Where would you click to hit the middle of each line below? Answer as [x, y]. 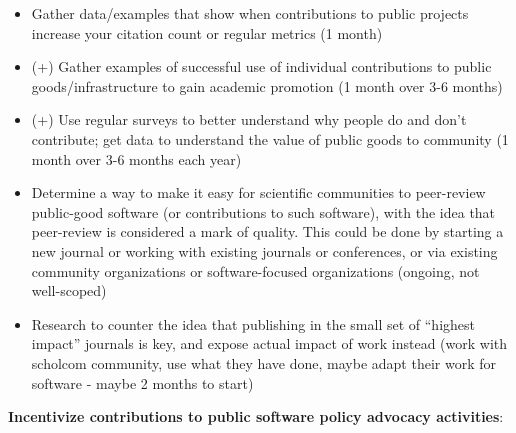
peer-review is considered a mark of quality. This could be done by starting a [267, 231]
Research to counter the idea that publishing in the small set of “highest [253, 323]
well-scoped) [69, 290]
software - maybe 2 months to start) [142, 382]
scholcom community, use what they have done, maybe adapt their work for [263, 362]
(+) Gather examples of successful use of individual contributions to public [261, 66]
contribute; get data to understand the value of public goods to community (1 [270, 138]
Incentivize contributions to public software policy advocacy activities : [256, 416]
